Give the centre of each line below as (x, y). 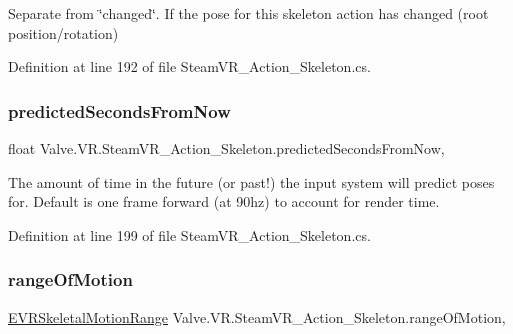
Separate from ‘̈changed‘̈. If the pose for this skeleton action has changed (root (248, 13)
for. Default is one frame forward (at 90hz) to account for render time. (224, 201)
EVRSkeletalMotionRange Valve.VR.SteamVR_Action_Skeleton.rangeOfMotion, (257, 316)
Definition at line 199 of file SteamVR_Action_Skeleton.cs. (189, 234)
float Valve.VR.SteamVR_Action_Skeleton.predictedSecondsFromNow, (226, 148)
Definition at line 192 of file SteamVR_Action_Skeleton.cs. (189, 66)
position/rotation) (63, 32)
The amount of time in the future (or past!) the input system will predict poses (251, 181)
